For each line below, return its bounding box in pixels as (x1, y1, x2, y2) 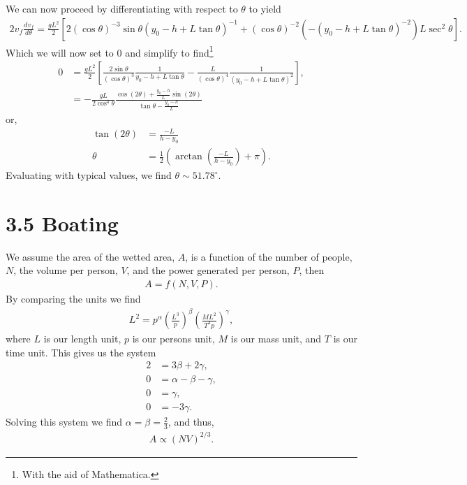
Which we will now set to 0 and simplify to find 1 (6, 43, 214, 59)
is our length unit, (43, 331, 121, 346)
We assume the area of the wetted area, (6, 249, 175, 263)
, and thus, (168, 414, 214, 429)
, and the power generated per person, (126, 263, 290, 277)
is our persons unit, (132, 331, 215, 346)
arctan (175, 152, 202, 162)
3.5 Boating (6, 208, 119, 237)
